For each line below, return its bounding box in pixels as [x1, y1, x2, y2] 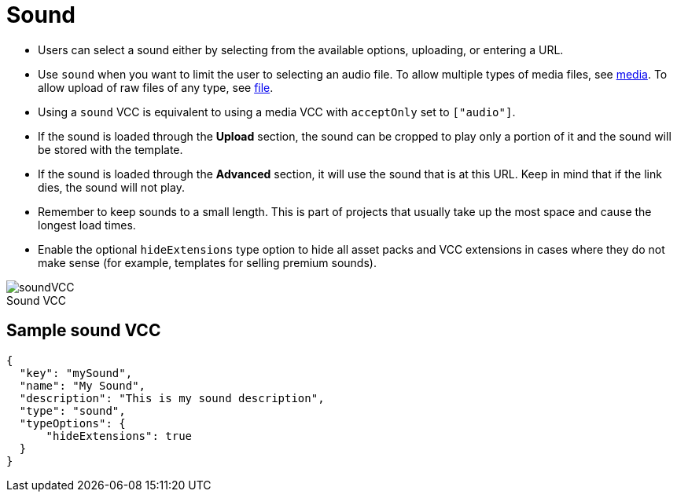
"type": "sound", [19, 404, 126, 417]
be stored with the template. [38, 142, 183, 156]
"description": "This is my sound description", [19, 391, 325, 405]
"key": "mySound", [19, 366, 133, 379]
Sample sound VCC [6, 320, 161, 341]
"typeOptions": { [19, 416, 126, 430]
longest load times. [38, 218, 136, 232]
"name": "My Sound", [19, 379, 146, 392]
